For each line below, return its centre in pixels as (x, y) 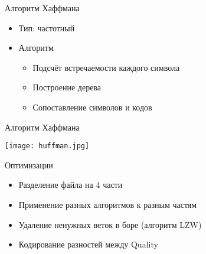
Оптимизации (29, 165)
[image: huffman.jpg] (47, 146)
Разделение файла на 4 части (71, 185)
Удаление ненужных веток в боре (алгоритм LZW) (110, 224)
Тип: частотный (47, 27)
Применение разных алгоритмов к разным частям (108, 204)
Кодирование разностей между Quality (88, 244)
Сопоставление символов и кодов (92, 107)
